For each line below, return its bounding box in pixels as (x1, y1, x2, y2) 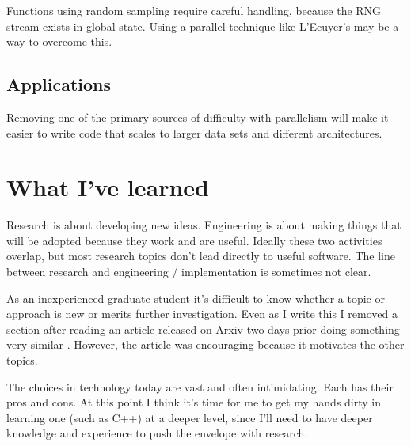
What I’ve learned (6, 171, 209, 203)
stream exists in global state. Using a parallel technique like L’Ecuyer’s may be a (6, 17, 399, 34)
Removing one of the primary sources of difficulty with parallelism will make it (6, 108, 389, 125)
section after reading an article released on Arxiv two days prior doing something (6, 320, 400, 337)
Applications (6, 72, 112, 96)
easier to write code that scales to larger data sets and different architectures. (6, 124, 382, 141)
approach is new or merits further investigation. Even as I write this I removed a (6, 305, 398, 322)
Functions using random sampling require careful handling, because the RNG (6, 2, 382, 18)
